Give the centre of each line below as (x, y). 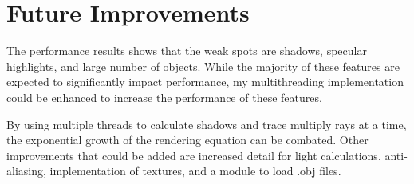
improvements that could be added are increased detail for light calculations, (194, 155)
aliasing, (26, 171)
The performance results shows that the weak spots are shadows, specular (187, 51)
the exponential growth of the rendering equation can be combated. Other (187, 140)
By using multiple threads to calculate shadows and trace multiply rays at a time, (207, 124)
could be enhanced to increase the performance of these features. (164, 97)
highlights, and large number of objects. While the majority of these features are (203, 66)
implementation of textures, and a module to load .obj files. (195, 171)
